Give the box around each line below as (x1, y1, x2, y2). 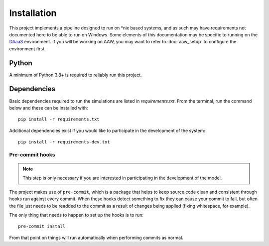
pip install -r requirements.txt (18, 117, 100, 122)
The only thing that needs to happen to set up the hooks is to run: (9, 212, 144, 218)
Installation (9, 7, 57, 18)
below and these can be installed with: (9, 105, 88, 111)
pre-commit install (18, 224, 66, 229)
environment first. (9, 45, 46, 52)
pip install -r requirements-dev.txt (18, 139, 111, 145)
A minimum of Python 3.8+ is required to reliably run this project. (9, 72, 142, 78)
